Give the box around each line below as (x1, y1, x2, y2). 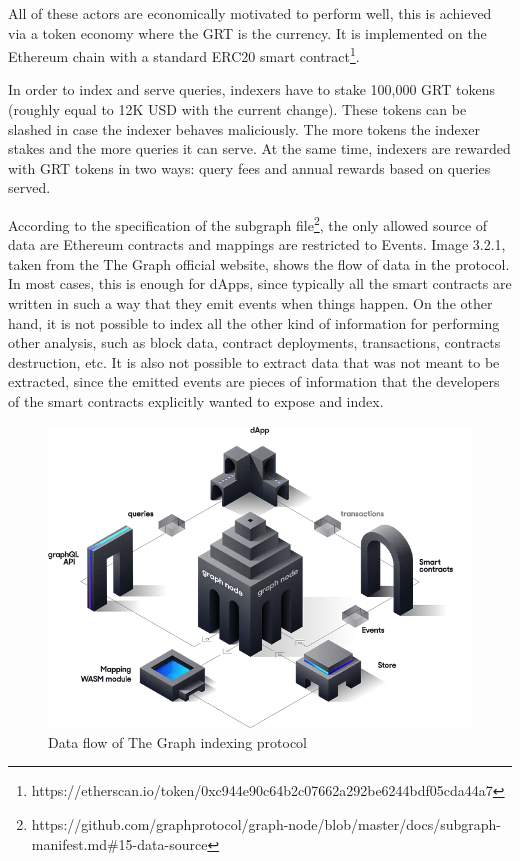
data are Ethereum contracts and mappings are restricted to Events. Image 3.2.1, (8, 234, 506, 255)
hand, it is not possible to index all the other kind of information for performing (8, 312, 500, 333)
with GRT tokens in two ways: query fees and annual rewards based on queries (8, 157, 491, 178)
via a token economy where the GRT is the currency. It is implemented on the (8, 22, 487, 43)
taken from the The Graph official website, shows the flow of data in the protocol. (8, 253, 510, 274)
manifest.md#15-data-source (31, 833, 208, 854)
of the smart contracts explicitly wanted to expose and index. (8, 391, 384, 411)
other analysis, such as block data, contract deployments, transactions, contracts (8, 332, 501, 353)
